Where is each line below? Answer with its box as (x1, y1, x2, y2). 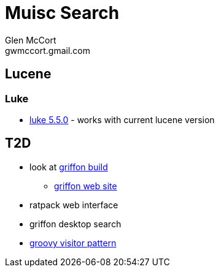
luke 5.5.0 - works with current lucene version (29, 114, 215, 125)
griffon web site (54, 180, 117, 191)
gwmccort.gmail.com (5, 45, 90, 56)
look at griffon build (29, 161, 108, 172)
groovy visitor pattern (29, 237, 117, 248)
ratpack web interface (29, 199, 118, 210)
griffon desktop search (29, 218, 121, 229)
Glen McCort (5, 34, 56, 45)
